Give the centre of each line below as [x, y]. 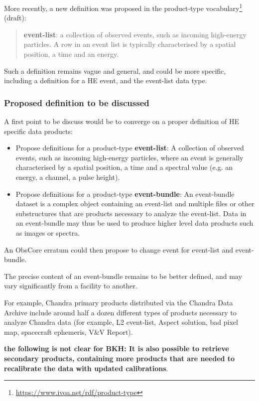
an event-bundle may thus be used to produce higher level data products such [134, 223]
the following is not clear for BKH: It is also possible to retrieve [117, 348]
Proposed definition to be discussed [77, 102]
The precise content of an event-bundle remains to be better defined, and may [123, 276]
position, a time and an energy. [71, 54]
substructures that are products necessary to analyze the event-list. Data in [131, 213]
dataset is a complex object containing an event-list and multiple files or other [135, 203]
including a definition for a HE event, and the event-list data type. [106, 80]
